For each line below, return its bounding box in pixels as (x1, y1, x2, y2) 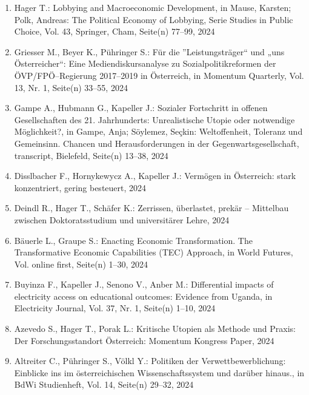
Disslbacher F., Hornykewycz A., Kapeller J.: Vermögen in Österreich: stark (14, 169, 296, 182)
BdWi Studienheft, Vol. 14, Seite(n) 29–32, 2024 (14, 378, 194, 391)
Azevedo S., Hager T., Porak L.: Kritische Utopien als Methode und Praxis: (14, 322, 296, 335)
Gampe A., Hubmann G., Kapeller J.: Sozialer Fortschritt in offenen (14, 101, 268, 114)
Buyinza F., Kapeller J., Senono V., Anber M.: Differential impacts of (14, 278, 274, 291)
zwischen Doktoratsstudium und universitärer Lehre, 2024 (14, 213, 230, 226)
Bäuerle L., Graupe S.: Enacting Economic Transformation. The (14, 234, 253, 246)
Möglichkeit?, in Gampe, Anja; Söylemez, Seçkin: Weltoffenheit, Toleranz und (14, 125, 303, 138)
